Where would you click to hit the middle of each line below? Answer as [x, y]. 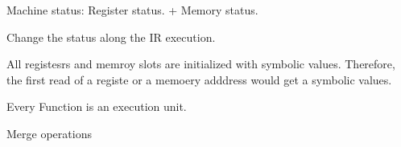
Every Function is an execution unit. [97, 106]
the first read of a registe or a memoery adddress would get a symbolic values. [199, 79]
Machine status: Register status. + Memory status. [132, 10]
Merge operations [49, 133]
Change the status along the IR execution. [111, 37]
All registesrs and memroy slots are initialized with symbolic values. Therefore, [201, 64]
